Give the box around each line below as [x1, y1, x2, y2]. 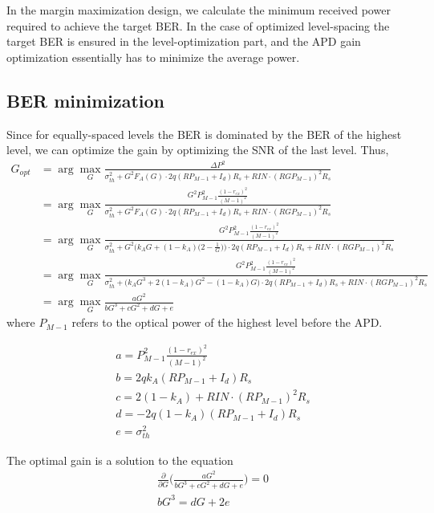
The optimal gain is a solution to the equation [6, 451, 233, 468]
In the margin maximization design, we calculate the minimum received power [6, 2, 391, 18]
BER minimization [6, 88, 165, 112]
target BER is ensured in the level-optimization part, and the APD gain [6, 33, 361, 50]
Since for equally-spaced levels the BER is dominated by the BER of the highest [6, 125, 402, 142]
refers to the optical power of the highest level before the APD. [71, 314, 383, 331]
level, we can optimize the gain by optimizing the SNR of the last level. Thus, [6, 141, 389, 158]
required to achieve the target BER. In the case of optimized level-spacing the [6, 17, 390, 34]
